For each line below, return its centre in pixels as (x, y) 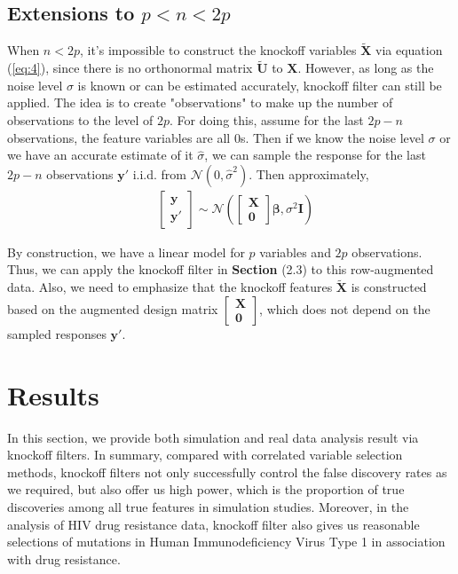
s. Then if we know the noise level (332, 137)
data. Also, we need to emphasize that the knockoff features (170, 287)
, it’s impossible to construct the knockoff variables (218, 50)
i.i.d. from (160, 173)
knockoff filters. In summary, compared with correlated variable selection (205, 455)
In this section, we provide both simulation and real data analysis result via (213, 437)
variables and (295, 252)
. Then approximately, (309, 173)
